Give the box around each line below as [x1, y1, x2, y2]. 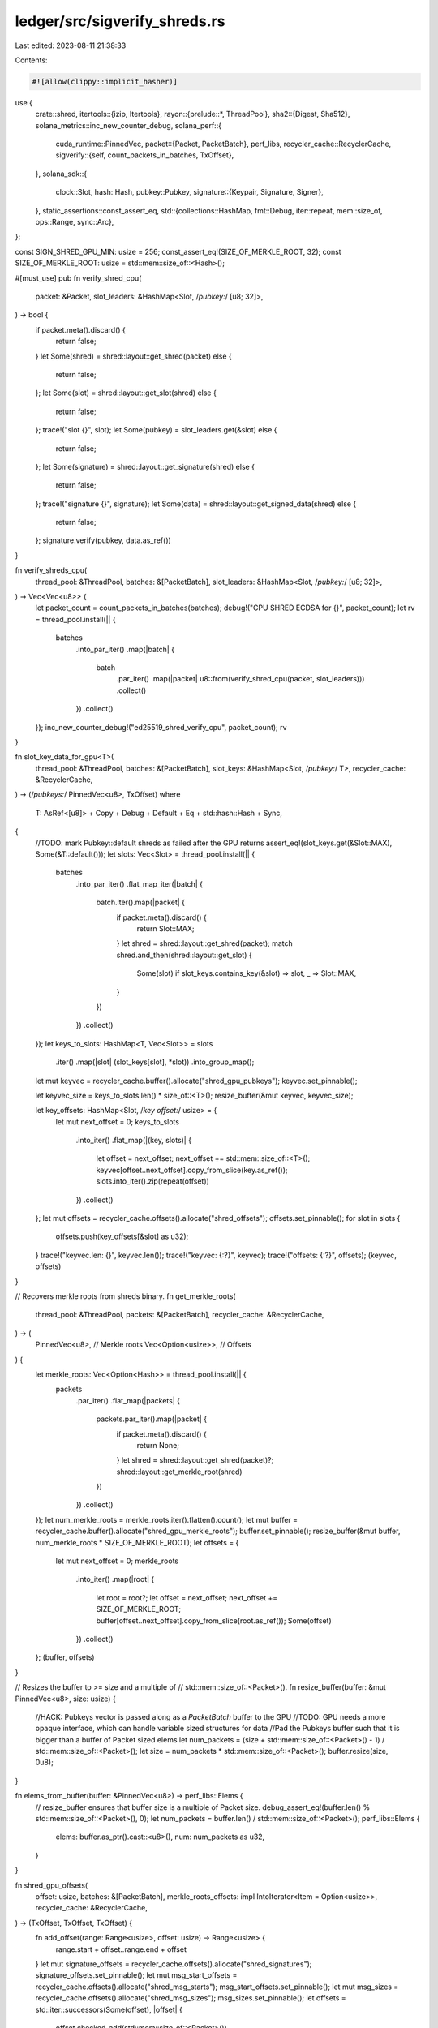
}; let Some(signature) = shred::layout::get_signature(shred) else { [35, 462, 255, 471]
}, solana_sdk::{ [35, 169, 88, 178]
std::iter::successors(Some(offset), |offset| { [35, 2004, 182, 2014]
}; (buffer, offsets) [35, 1652, 95, 1662]
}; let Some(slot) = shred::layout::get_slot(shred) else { [35, 388, 217, 397]
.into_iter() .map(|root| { [75, 1575, 155, 1584]
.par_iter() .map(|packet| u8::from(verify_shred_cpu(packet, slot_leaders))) [116, 674, 365, 684]
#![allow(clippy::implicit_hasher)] [32, 77, 178, 86]
